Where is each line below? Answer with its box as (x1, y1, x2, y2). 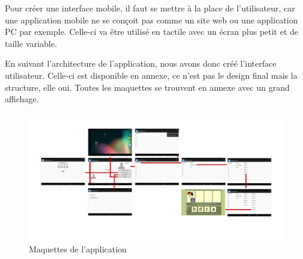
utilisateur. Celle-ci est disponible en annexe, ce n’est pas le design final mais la (5, 69, 298, 81)
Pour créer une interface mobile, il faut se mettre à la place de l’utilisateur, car (5, 2, 295, 14)
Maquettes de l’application (29, 243, 127, 255)
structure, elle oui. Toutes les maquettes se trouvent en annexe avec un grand (5, 81, 290, 93)
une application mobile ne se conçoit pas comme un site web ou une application (5, 13, 298, 26)
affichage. (5, 93, 39, 105)
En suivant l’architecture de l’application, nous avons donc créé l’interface (5, 57, 277, 70)
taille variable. (5, 37, 57, 49)
